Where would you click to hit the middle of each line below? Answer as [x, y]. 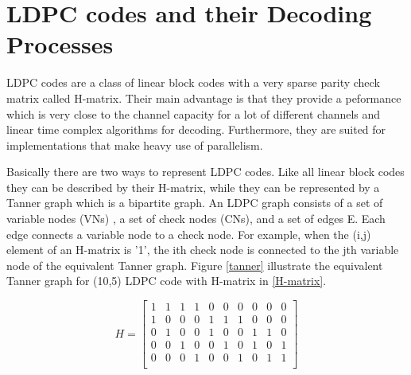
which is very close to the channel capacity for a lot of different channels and [194, 113]
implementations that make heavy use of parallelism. [135, 145]
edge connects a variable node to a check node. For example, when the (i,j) [189, 234]
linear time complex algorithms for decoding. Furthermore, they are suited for [196, 129]
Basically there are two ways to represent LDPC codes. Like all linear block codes [205, 172]
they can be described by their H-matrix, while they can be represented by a [193, 187]
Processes [60, 44]
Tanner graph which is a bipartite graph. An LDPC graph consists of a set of [195, 203]
